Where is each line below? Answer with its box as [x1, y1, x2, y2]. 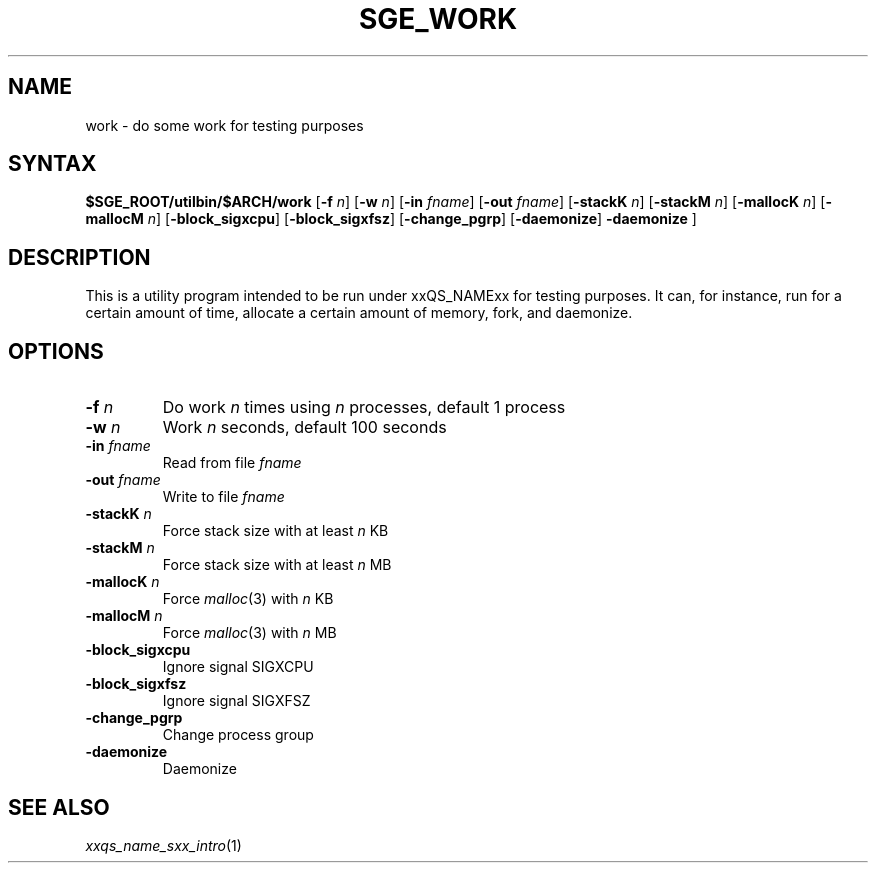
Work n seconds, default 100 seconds [162, 417, 447, 438]
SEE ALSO [8, 794, 110, 820]
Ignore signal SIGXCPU [162, 658, 314, 676]
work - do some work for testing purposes [85, 116, 364, 134]
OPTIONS [8, 338, 104, 364]
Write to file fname [162, 488, 285, 506]
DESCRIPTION [8, 244, 151, 270]
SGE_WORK [358, 2, 518, 36]
